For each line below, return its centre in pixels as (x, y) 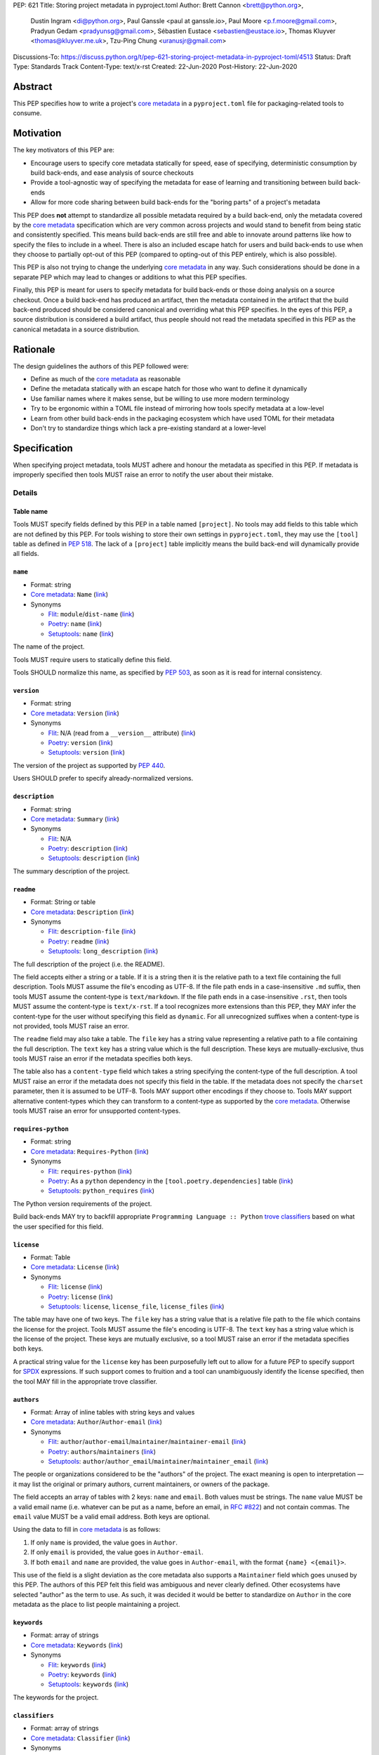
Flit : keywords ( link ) (77, 1664)
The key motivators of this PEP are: (64, 150)
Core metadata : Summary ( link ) (75, 819)
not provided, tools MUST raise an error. (71, 1026)
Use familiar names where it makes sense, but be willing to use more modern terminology (160, 398)
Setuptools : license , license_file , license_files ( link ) (136, 1306)
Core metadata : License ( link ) (75, 1267)
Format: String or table (63, 902)
